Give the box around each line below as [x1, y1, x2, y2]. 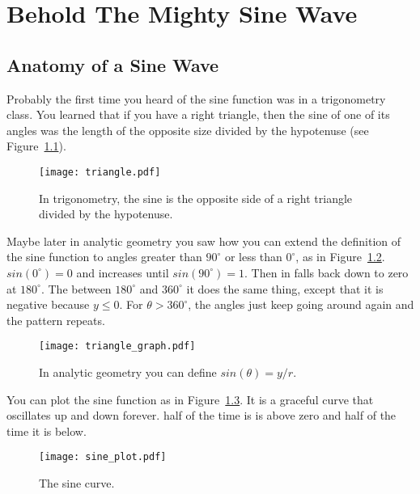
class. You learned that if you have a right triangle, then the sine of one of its [6, 106, 390, 123]
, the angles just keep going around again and [188, 296, 414, 313]
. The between [40, 280, 112, 297]
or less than [224, 248, 282, 265]
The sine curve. [39, 475, 115, 492]
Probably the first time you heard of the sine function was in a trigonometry [6, 90, 386, 107]
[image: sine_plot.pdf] [39, 451, 167, 463]
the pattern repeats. [6, 311, 105, 328]
